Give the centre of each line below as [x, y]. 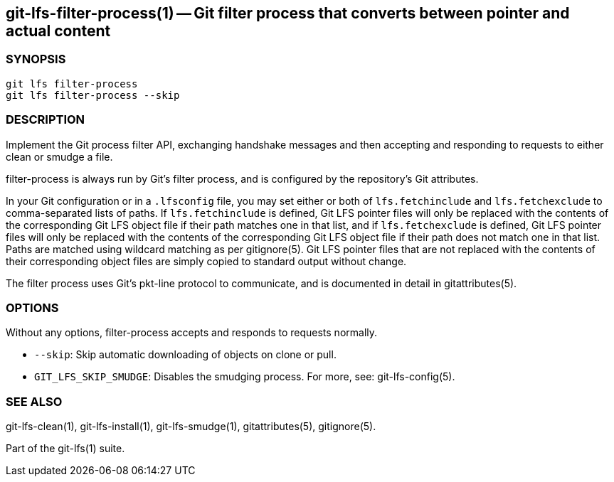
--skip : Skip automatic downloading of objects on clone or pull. [185, 355]
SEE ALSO [34, 401]
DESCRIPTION [46, 120]
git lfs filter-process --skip [93, 95]
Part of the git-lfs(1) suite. [65, 449]
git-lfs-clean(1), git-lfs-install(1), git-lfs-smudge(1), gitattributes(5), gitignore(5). [191, 427]
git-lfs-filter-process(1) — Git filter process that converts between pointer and [288, 13]
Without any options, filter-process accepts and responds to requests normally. [192, 333]
